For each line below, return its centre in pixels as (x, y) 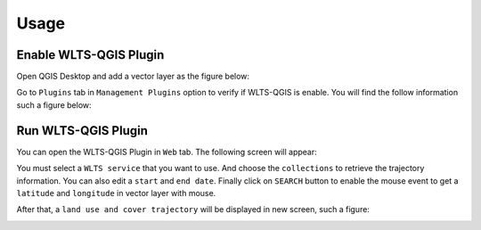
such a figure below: (54, 105)
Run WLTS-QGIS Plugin (82, 131)
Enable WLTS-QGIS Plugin (90, 55)
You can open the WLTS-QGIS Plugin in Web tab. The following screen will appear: (167, 152)
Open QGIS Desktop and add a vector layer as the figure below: (133, 77)
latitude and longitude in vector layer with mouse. (116, 193)
